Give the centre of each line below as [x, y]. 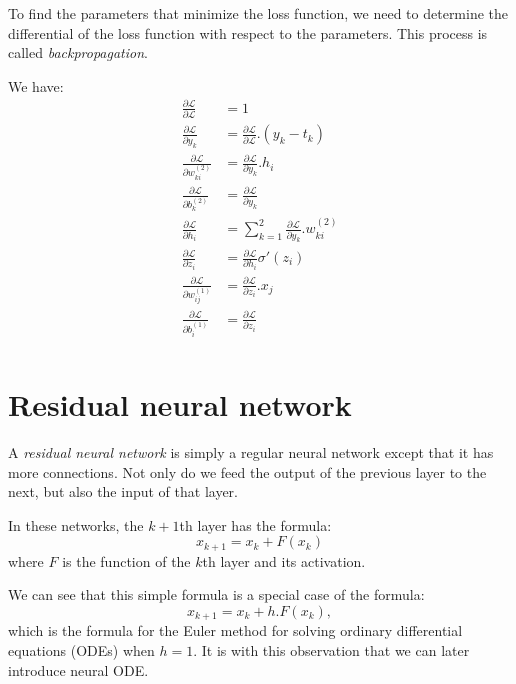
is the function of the [126, 560]
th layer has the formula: [255, 524]
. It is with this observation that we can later [331, 650]
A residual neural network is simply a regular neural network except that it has [251, 451]
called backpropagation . [78, 52]
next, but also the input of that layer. [123, 491]
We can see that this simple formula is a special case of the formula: [216, 594]
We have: [36, 85]
